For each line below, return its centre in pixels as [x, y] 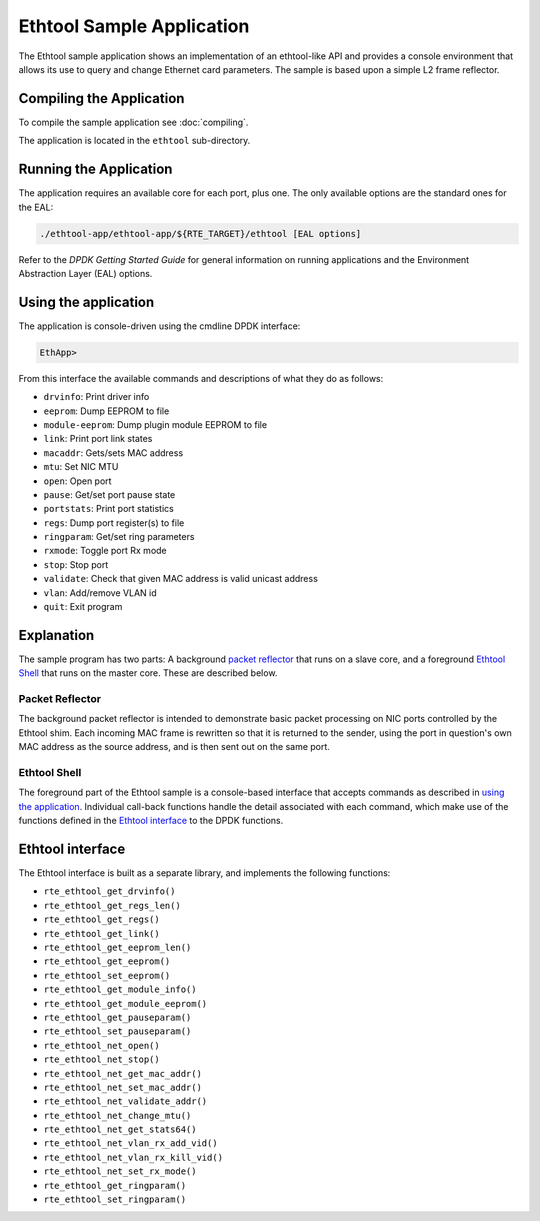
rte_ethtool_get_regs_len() [112, 905]
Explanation [56, 635]
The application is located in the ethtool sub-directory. [134, 141]
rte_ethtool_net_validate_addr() [125, 1101]
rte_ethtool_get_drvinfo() [109, 891]
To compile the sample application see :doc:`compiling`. [133, 122]
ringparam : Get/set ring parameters [119, 537]
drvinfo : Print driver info [96, 397]
